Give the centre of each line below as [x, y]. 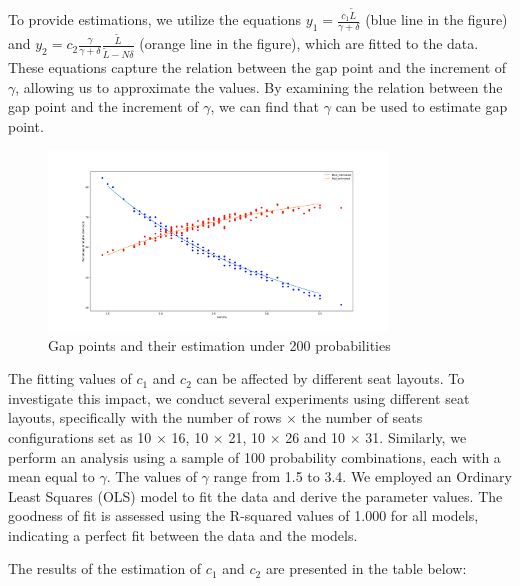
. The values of [151, 476]
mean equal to [51, 476]
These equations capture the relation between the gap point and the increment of [257, 67]
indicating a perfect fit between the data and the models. [183, 534]
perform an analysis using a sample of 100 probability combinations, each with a [254, 456]
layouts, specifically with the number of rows [145, 417]
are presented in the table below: [366, 568]
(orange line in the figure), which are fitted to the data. [309, 43]
